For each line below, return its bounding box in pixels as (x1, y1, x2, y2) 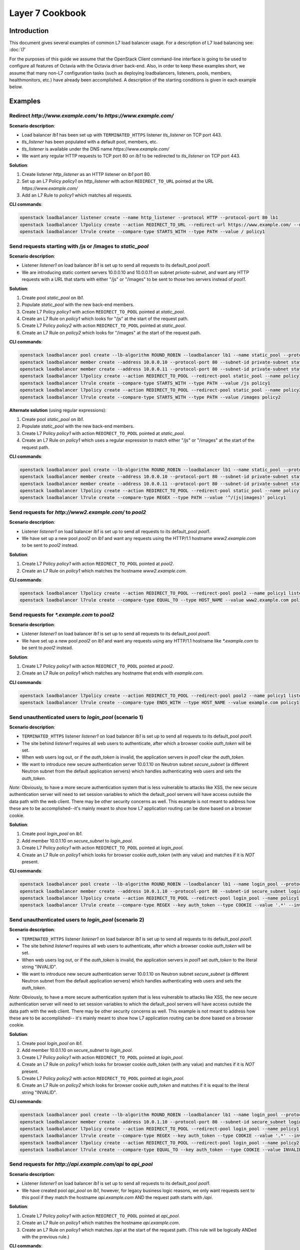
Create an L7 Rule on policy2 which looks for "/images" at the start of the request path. (21, 329, 201, 335)
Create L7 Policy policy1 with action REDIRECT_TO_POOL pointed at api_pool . (21, 1212, 180, 1218)
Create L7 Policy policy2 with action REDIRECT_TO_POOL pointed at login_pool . (21, 1075, 184, 1081)
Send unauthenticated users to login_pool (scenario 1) (9, 713, 143, 720)
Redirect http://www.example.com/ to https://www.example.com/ (9, 112, 174, 119)
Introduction (9, 26, 49, 35)
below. (9, 84, 23, 90)
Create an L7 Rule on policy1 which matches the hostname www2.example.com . (21, 567, 187, 573)
